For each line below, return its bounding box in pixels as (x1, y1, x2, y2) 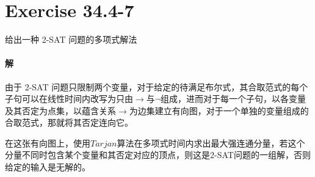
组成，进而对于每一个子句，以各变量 (161, 92, 306, 105)
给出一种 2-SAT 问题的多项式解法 (5, 33, 137, 46)
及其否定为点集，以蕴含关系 (5, 104, 116, 117)
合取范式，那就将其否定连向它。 (5, 116, 133, 129)
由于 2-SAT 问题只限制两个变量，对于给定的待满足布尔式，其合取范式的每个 (5, 80, 308, 93)
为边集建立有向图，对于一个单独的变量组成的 (129, 104, 309, 117)
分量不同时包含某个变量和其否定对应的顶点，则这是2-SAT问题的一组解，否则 (5, 148, 311, 161)
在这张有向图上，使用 (5, 136, 90, 149)
